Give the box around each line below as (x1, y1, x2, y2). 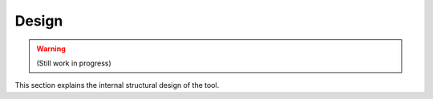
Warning (36, 44, 66, 53)
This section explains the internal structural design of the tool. (14, 81, 220, 90)
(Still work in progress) (36, 58, 111, 68)
